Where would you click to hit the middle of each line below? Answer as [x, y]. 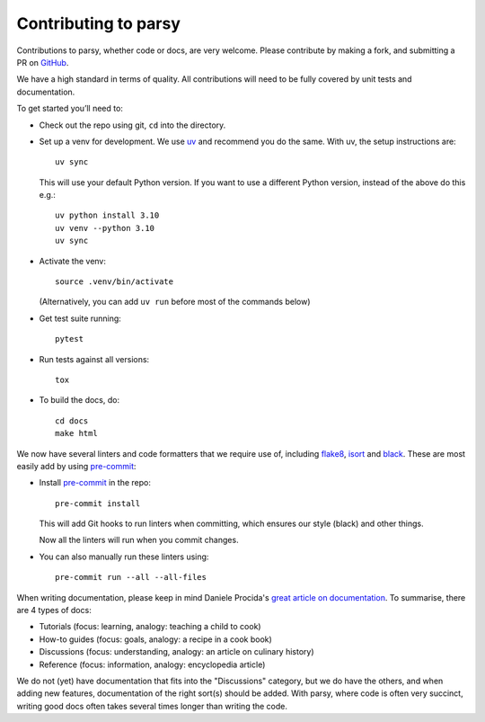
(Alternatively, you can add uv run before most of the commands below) [175, 302]
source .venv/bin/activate [115, 282]
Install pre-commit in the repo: [95, 483]
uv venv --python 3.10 [105, 228]
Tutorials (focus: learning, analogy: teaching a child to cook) [150, 627]
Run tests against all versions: [94, 359]
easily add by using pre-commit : [76, 466]
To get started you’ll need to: [70, 109]
